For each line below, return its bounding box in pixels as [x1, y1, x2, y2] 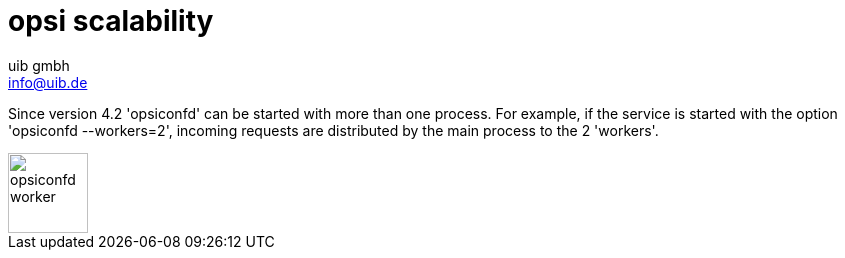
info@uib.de [8, 73, 88, 91]
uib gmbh [8, 56, 70, 74]
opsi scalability [8, 4, 214, 38]
